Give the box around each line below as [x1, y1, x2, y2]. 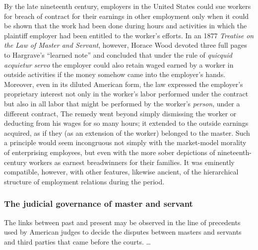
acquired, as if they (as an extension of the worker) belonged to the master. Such [4, 127, 250, 138]
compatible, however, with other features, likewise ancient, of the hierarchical [4, 167, 239, 177]
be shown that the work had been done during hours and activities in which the [4, 20, 247, 31]
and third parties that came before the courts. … [4, 236, 151, 247]
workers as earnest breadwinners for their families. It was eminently [29, 157, 235, 167]
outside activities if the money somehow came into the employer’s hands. [4, 69, 226, 80]
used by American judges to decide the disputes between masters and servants [4, 227, 242, 237]
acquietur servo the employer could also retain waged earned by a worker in [4, 59, 234, 70]
